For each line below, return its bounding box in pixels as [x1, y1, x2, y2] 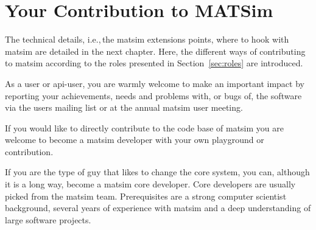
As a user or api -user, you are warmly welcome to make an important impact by [5, 77, 304, 89]
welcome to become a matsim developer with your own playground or [5, 133, 264, 146]
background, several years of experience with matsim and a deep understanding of [5, 201, 311, 214]
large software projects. [5, 213, 91, 226]
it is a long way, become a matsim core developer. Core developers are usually [5, 178, 296, 190]
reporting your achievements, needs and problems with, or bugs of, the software [5, 89, 302, 102]
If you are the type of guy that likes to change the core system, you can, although [5, 166, 310, 178]
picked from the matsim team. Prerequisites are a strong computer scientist [5, 189, 287, 202]
